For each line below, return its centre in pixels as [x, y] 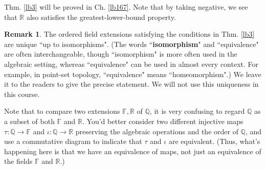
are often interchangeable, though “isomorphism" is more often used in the [121, 54]
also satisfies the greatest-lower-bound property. [101, 17]
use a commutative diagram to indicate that [73, 141]
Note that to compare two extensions [62, 111]
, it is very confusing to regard [197, 111]
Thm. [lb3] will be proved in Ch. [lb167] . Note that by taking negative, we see [126, 7]
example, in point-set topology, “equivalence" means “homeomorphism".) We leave [133, 74]
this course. [22, 94]
